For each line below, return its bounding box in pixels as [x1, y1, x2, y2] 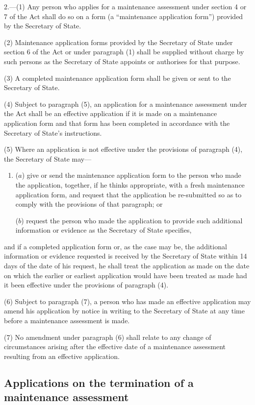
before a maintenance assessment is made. [4, 315, 130, 326]
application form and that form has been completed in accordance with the [4, 118, 230, 128]
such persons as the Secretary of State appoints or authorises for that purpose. [4, 56, 240, 66]
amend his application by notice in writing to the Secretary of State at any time [4, 306, 245, 316]
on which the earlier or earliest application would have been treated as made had [4, 270, 247, 280]
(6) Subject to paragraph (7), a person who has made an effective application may [4, 296, 251, 306]
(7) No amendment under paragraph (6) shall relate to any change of [4, 332, 211, 342]
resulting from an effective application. [4, 351, 120, 361]
